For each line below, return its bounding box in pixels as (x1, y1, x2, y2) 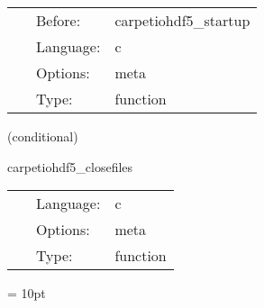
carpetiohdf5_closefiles (7, 157, 133, 176)
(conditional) (7, 127, 78, 145)
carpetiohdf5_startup (114, 10, 250, 31)
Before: (36, 10, 81, 31)
